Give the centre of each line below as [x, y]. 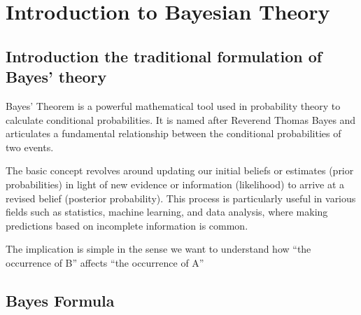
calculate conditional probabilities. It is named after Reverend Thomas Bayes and [181, 119]
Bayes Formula [60, 300]
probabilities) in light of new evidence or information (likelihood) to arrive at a [175, 184]
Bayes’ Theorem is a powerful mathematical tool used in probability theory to [173, 105]
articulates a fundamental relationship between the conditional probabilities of [174, 133]
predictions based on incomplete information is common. [127, 225]
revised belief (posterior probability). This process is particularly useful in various [181, 198]
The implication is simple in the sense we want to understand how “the [158, 249]
